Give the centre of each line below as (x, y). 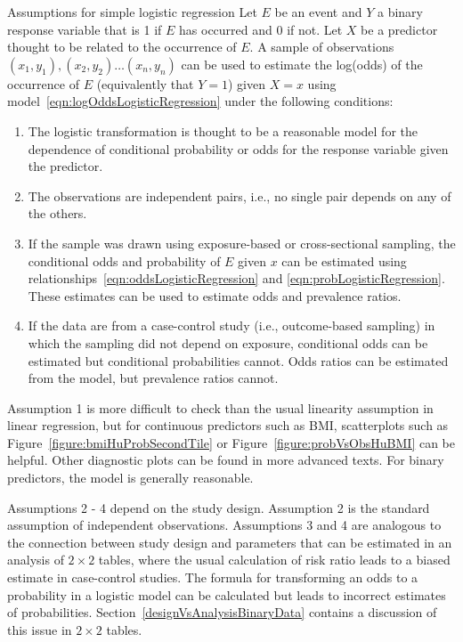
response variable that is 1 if (85, 29)
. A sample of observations (322, 47)
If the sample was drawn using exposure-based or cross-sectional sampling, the (242, 243)
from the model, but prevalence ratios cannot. (153, 378)
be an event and (318, 12)
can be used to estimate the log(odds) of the (302, 64)
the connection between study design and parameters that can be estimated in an (230, 542)
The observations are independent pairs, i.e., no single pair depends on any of (240, 195)
